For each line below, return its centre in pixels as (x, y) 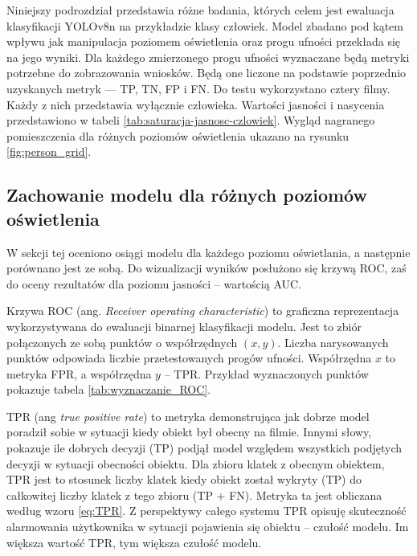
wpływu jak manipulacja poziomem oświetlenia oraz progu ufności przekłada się (204, 41)
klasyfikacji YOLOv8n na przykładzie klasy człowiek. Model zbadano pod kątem (205, 25)
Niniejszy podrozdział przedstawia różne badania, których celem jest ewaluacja (200, 10)
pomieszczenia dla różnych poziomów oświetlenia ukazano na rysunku (178, 135)
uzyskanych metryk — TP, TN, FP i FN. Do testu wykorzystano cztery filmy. (198, 88)
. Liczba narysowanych (333, 342)
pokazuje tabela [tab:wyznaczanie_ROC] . (109, 389)
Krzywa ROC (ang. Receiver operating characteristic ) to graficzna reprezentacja (203, 311)
